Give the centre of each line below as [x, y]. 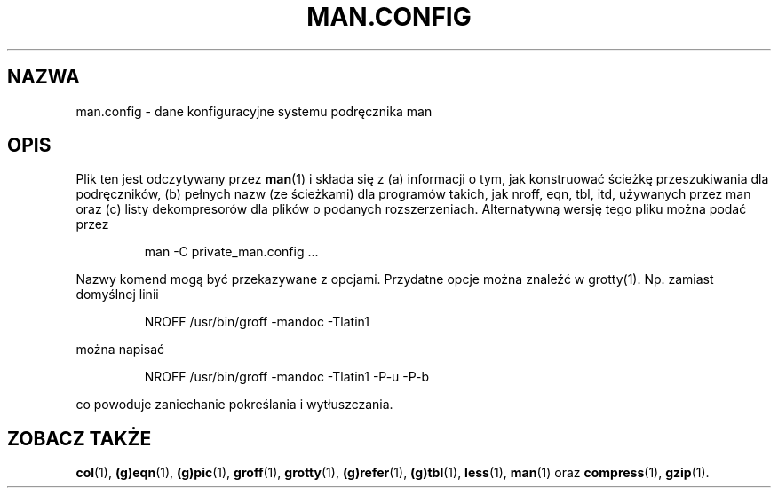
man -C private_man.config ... [231, 252]
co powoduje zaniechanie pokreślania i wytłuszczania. [234, 405]
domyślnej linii [117, 295]
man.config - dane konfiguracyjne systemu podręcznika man [254, 111]
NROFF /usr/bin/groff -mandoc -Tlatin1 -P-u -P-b [287, 377]
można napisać [120, 350]
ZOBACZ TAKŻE [79, 438]
